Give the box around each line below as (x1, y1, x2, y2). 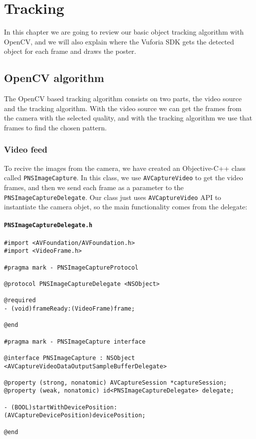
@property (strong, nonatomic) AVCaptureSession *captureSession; (4, 379, 227, 386)
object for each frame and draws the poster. (4, 46, 136, 56)
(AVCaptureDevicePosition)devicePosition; (4, 412, 146, 419)
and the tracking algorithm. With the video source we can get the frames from (4, 103, 242, 113)
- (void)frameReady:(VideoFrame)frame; (4, 305, 135, 312)
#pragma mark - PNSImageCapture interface (4, 338, 146, 345)
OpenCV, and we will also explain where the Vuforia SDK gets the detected (4, 36, 234, 46)
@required (4, 297, 36, 304)
